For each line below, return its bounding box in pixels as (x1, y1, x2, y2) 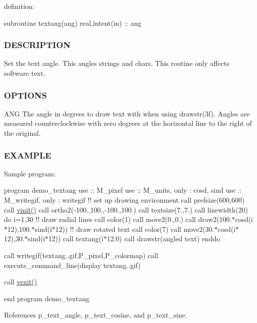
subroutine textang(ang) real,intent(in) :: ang (4, 17, 141, 28)
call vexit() (4, 276, 37, 287)
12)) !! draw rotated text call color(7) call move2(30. (55, 223, 214, 234)
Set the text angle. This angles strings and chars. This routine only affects (4, 58, 230, 68)
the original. (4, 128, 41, 138)
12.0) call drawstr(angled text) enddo (107, 233, 220, 244)
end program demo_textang (4, 293, 89, 303)
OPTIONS (4, 89, 47, 101)
